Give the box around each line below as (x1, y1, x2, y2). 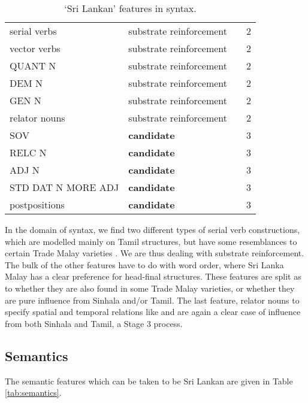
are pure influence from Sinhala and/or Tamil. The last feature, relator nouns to (5, 293, 300, 306)
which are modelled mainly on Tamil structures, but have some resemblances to (5, 235, 297, 247)
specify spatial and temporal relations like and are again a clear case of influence (5, 305, 301, 318)
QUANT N (10, 59, 56, 72)
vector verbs (10, 41, 61, 55)
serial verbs (10, 24, 57, 38)
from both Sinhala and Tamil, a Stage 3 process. (5, 317, 183, 329)
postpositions (10, 198, 65, 211)
